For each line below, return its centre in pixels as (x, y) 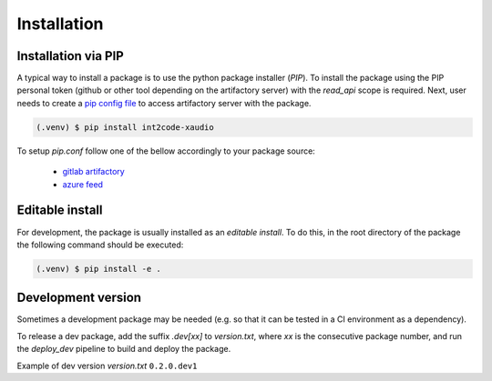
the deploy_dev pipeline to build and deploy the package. (124, 349)
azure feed (83, 184)
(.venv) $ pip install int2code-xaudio (125, 127)
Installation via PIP (71, 56)
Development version (79, 298)
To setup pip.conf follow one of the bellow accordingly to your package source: (166, 151)
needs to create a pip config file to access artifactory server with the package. (164, 103)
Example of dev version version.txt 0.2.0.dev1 (107, 366)
